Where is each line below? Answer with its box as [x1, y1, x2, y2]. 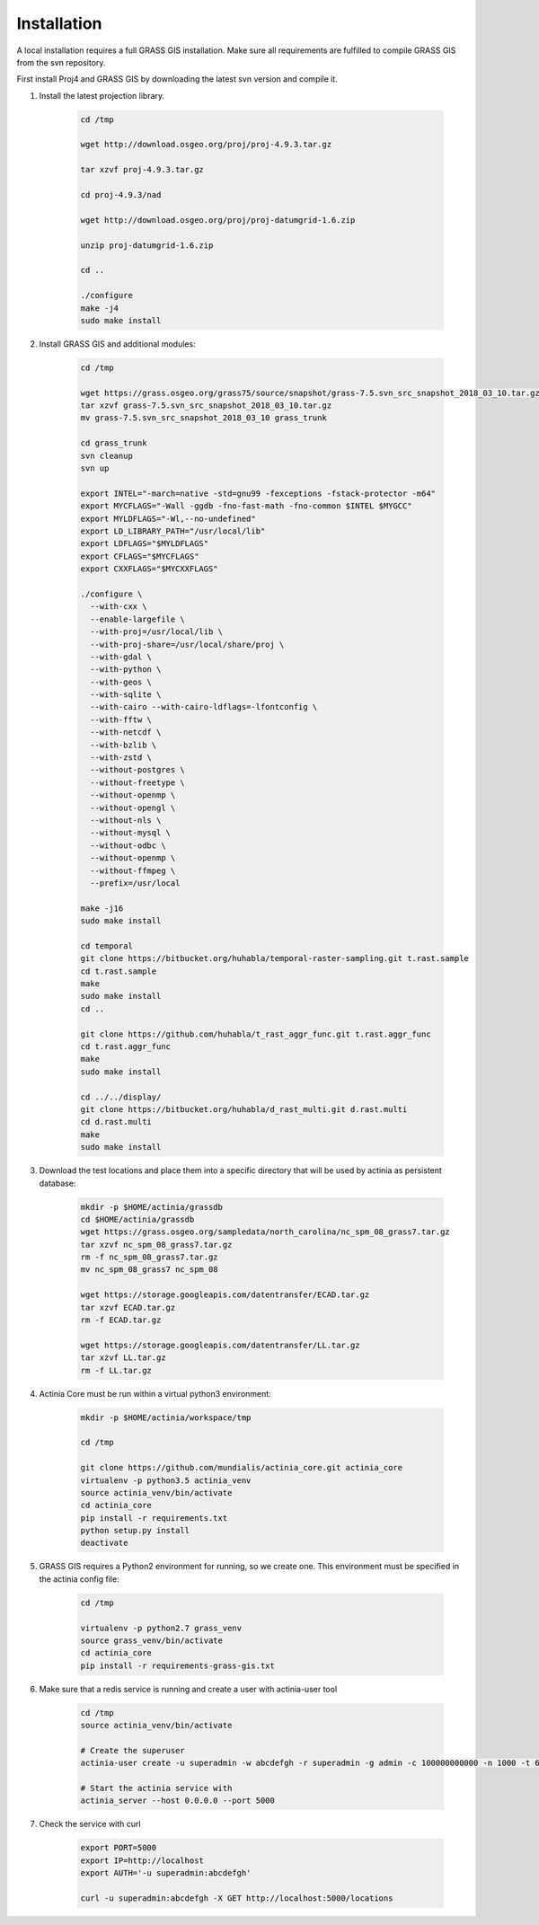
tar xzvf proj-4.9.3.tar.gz [80, 164, 204, 175]
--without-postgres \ [90, 764, 186, 775]
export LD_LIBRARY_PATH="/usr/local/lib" [80, 526, 266, 536]
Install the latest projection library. [39, 90, 165, 101]
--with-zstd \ [90, 753, 153, 763]
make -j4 [80, 303, 119, 313]
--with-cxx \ [90, 602, 147, 612]
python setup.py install [80, 1525, 190, 1536]
